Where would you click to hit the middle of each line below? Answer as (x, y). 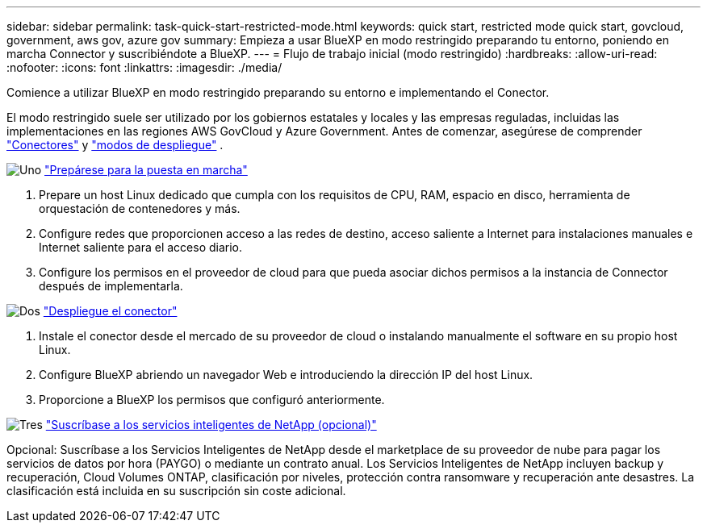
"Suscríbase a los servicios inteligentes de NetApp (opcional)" (211, 425)
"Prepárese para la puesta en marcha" (146, 170)
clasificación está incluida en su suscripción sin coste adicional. (176, 491)
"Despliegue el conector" (110, 311)
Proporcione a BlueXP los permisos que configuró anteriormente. (212, 400)
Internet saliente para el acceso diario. (141, 247)
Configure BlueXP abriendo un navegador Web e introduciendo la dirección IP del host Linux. (286, 375)
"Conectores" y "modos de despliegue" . (115, 145)
